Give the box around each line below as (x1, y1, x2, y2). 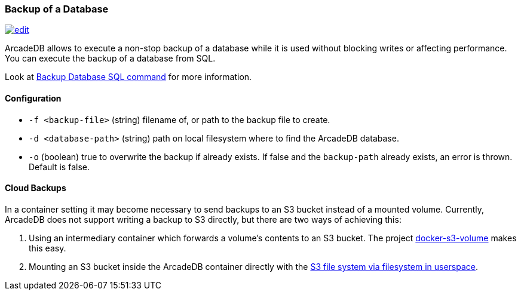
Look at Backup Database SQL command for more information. (5, 72, 252, 82)
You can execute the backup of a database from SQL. (5, 53, 216, 64)
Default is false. (29, 161, 90, 172)
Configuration (5, 93, 62, 103)
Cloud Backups (5, 183, 66, 193)
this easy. (29, 242, 66, 253)
